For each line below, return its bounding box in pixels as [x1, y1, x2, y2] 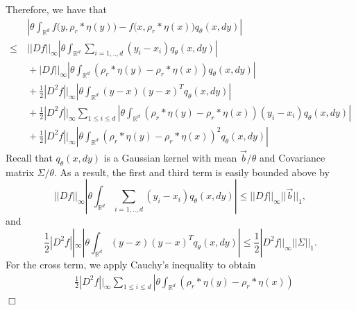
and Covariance [260, 150, 325, 164]
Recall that [6, 150, 53, 164]
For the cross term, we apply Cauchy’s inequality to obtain [6, 257, 256, 271]
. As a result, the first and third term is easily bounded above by [54, 164, 330, 179]
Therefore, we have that [6, 2, 107, 16]
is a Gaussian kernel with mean [103, 150, 237, 164]
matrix [6, 164, 34, 179]
